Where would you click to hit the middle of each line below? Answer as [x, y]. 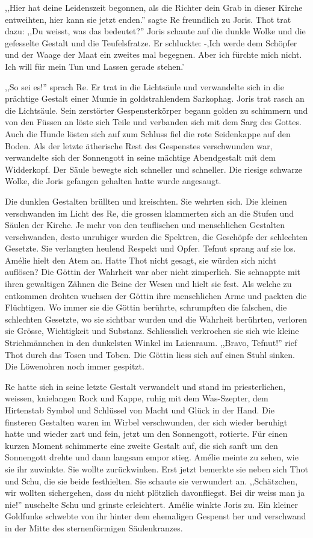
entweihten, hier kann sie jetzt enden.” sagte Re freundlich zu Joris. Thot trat [148, 19]
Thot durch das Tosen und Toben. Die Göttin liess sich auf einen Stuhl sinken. [150, 354]
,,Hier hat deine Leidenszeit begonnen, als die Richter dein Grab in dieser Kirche [154, 7]
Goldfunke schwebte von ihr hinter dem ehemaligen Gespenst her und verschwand [156, 516]
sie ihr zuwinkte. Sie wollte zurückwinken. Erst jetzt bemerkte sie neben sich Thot [156, 468]
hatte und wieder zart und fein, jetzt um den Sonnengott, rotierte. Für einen [146, 434]
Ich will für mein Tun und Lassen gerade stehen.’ [95, 66]
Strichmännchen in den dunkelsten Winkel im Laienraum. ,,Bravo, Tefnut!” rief [151, 343]
